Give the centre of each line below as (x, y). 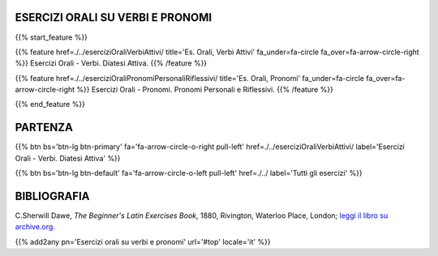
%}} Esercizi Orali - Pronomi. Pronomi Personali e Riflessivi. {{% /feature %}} (205, 90)
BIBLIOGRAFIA (52, 196)
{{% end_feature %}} (50, 105)
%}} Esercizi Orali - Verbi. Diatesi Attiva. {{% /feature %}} (111, 63)
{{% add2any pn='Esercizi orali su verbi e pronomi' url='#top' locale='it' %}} (143, 241)
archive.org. (35, 227)
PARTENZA (44, 128)
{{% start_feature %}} (52, 37)
